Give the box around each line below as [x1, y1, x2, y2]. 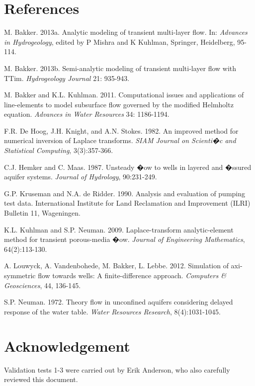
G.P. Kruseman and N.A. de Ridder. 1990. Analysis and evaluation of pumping [4, 188, 246, 198]
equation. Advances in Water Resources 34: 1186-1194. [4, 109, 170, 119]
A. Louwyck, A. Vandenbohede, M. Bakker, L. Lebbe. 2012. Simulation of [4, 260, 229, 271]
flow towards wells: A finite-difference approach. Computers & [38, 270, 226, 280]
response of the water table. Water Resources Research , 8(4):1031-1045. [4, 306, 221, 316]
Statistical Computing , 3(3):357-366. [4, 145, 113, 155]
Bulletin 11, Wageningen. [4, 208, 81, 218]
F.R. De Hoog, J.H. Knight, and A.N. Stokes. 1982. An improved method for [4, 125, 239, 136]
